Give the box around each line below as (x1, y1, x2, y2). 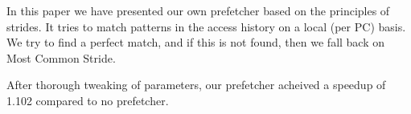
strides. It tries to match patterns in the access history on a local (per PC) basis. (6, 18, 406, 35)
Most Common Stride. (6, 49, 116, 66)
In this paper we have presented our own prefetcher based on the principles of (6, 2, 390, 18)
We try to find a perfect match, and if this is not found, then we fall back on (6, 34, 385, 51)
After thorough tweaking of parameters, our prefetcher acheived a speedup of (6, 76, 386, 93)
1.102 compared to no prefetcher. (6, 92, 169, 108)
